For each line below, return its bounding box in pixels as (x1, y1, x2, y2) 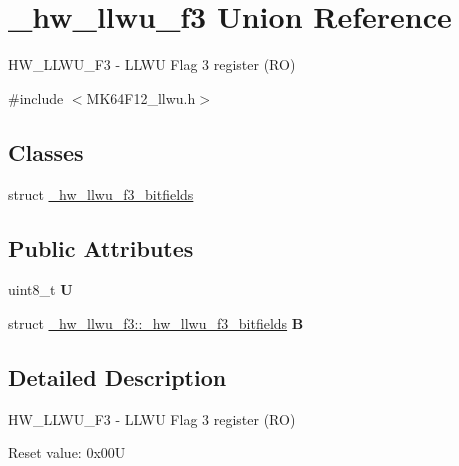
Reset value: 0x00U (8, 442, 126, 463)
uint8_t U (8, 279, 73, 300)
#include (8, 87, 64, 108)
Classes (8, 136, 84, 167)
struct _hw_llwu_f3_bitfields (8, 183, 194, 204)
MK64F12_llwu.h (86, 87, 196, 108)
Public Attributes (8, 232, 194, 263)
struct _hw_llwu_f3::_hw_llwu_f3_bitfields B (8, 312, 304, 333)
